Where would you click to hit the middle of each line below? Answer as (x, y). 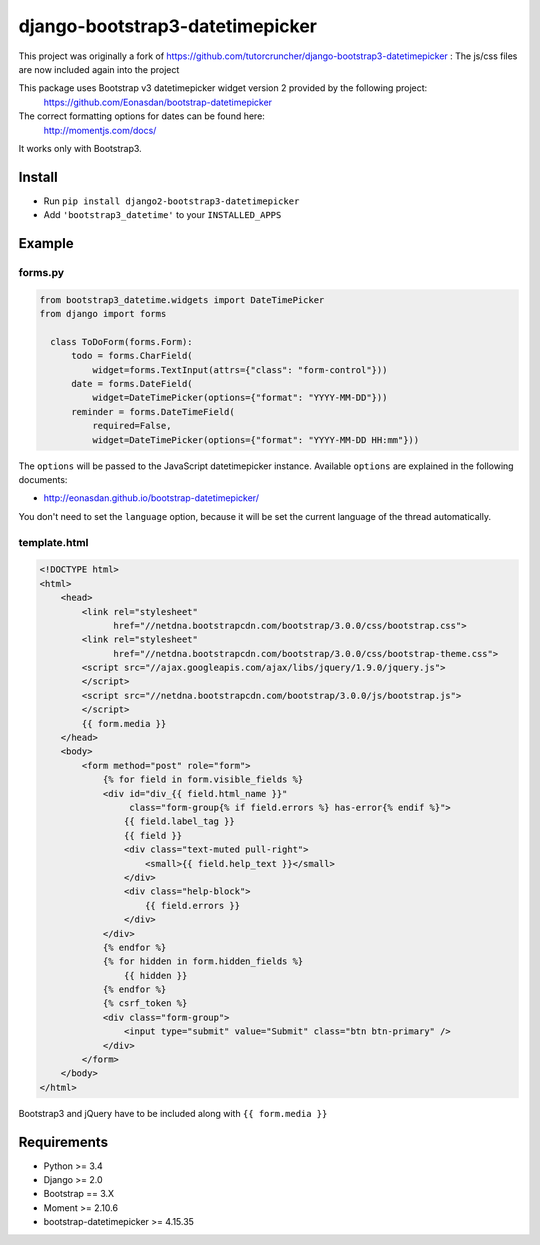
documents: (43, 480)
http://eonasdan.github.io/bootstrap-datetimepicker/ (151, 498)
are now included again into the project (99, 69)
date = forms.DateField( (132, 384)
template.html (53, 542)
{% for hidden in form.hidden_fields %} (203, 961)
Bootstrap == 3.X (79, 1194)
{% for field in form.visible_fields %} (203, 779)
